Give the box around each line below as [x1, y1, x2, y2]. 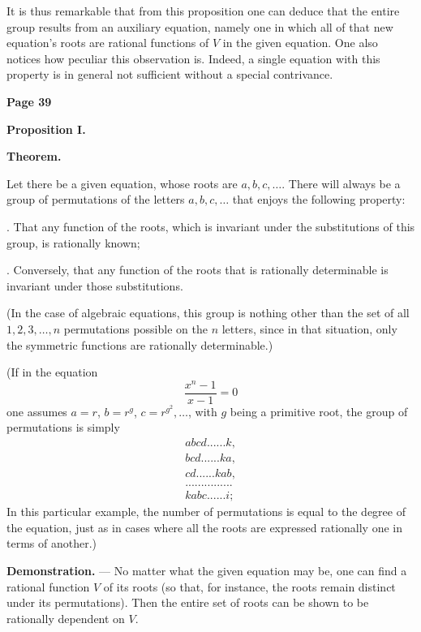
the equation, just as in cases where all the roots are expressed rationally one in [6, 518, 402, 535]
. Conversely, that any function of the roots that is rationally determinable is [6, 261, 389, 278]
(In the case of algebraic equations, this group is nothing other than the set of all [6, 304, 410, 321]
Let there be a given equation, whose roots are [6, 174, 238, 191]
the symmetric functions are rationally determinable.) [6, 336, 273, 353]
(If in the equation [6, 363, 98, 380]
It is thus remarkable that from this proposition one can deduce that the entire [6, 2, 400, 19]
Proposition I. [6, 120, 86, 137]
